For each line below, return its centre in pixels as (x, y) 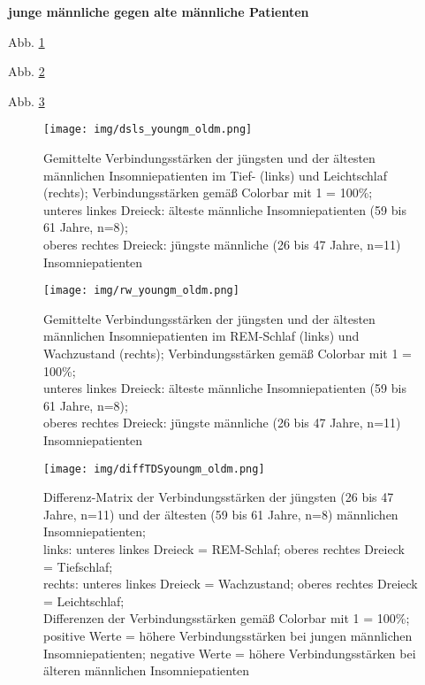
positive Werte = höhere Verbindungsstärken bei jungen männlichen (228, 635)
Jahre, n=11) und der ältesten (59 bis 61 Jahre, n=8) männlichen (221, 514)
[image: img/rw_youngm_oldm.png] (141, 291)
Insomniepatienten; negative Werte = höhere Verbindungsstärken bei (230, 653)
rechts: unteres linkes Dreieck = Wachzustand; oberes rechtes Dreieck (231, 584)
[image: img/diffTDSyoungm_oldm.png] (154, 469)
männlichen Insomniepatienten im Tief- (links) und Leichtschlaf (215, 175)
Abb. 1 (27, 41)
